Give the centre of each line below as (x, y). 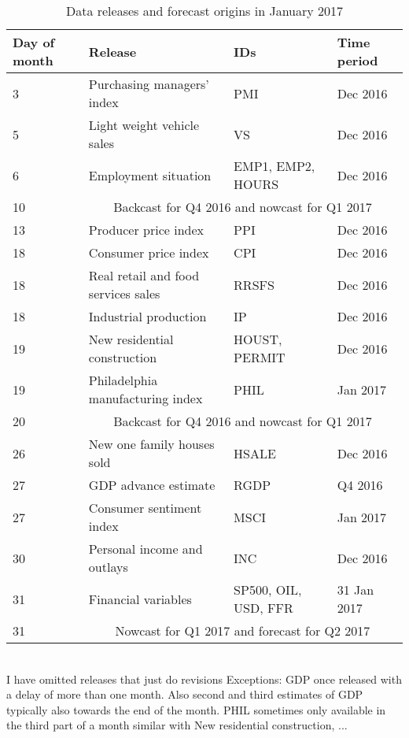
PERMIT (260, 357)
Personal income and (146, 549)
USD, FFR (263, 608)
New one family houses (151, 444)
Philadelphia (123, 380)
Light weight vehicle (144, 125)
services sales (124, 293)
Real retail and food (144, 275)
